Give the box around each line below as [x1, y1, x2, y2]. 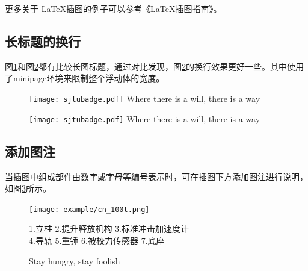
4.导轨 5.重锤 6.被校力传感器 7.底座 [29, 234, 165, 246]
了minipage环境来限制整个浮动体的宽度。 [5, 72, 165, 84]
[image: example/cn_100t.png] [29, 205, 150, 214]
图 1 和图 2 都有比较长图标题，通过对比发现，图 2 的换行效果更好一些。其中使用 [5, 60, 304, 72]
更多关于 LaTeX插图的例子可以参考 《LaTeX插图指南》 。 [5, 2, 222, 14]
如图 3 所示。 [5, 182, 51, 195]
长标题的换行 [5, 31, 81, 50]
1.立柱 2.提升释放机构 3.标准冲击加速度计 [29, 222, 189, 235]
